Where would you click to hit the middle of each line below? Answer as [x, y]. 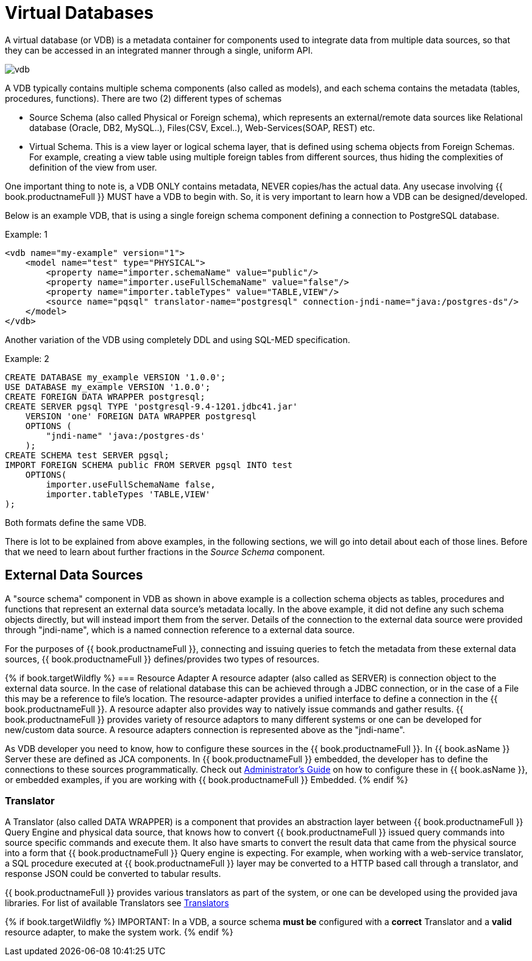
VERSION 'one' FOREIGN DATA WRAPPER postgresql [141, 416]
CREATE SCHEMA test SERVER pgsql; [87, 455]
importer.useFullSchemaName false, [131, 484]
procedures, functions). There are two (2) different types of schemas [144, 98]
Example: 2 [27, 358]
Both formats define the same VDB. [76, 522]
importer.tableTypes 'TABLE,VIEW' [128, 494]
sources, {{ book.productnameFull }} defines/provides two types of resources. [162, 659]
